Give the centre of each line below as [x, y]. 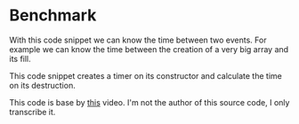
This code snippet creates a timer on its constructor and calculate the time [145, 75]
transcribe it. [32, 112]
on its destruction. [42, 85]
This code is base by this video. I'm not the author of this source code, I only [149, 102]
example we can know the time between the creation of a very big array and [149, 49]
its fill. [20, 58]
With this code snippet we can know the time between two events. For [138, 40]
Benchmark [53, 15]
